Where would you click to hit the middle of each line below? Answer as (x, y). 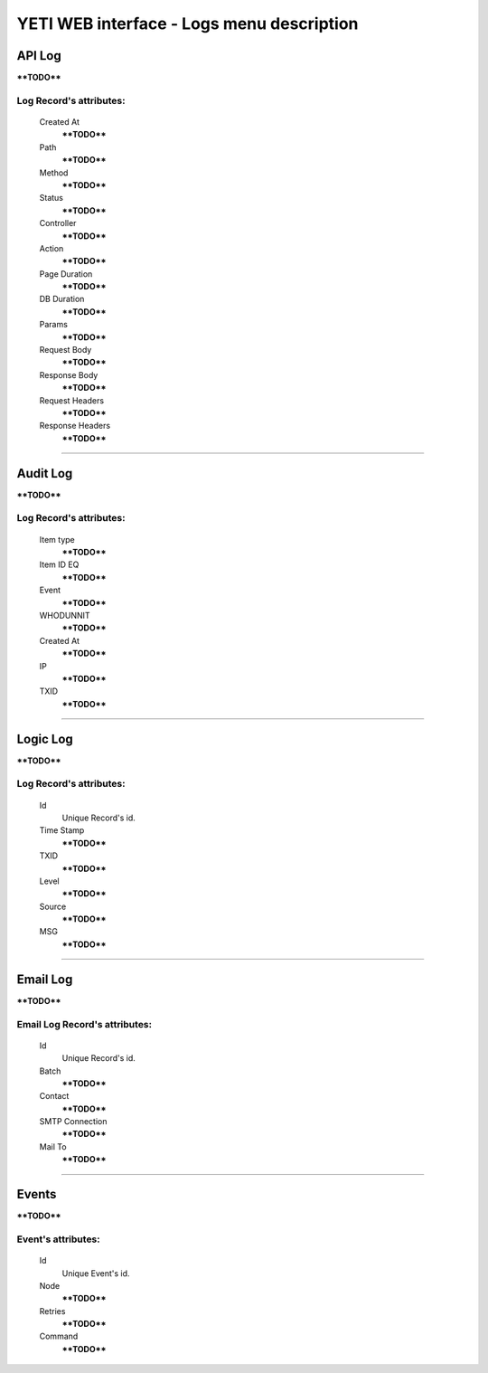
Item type (57, 539)
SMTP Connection (73, 1122)
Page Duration (66, 274)
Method (54, 173)
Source (53, 906)
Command (59, 1336)
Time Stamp (62, 830)
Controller (58, 223)
